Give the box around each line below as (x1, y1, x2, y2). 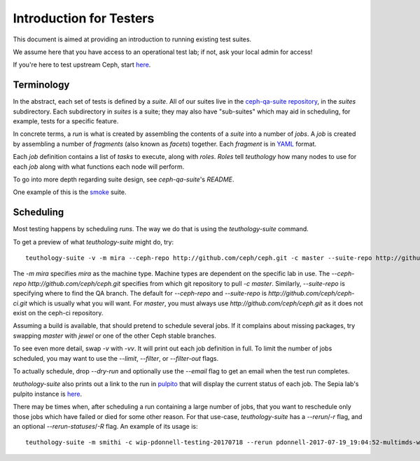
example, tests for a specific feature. (13, 117, 119, 125)
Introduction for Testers (13, 11, 155, 26)
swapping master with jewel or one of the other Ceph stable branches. (13, 331, 216, 340)
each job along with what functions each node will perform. (13, 162, 185, 171)
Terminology (13, 79, 70, 91)
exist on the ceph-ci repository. (13, 309, 104, 317)
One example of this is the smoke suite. (13, 188, 127, 196)
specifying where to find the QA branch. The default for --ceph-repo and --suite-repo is (13, 289, 267, 298)
